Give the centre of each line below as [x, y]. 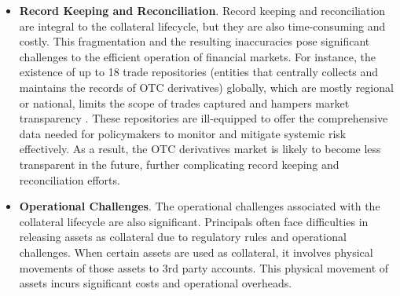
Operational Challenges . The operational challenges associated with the [200, 206]
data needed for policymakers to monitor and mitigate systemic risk [183, 133]
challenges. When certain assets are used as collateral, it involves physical [196, 252]
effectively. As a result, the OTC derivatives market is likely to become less [200, 149]
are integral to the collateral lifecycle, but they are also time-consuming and [202, 26]
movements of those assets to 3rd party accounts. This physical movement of [204, 267]
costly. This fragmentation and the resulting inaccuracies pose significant [194, 41]
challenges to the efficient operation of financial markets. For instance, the [197, 56]
